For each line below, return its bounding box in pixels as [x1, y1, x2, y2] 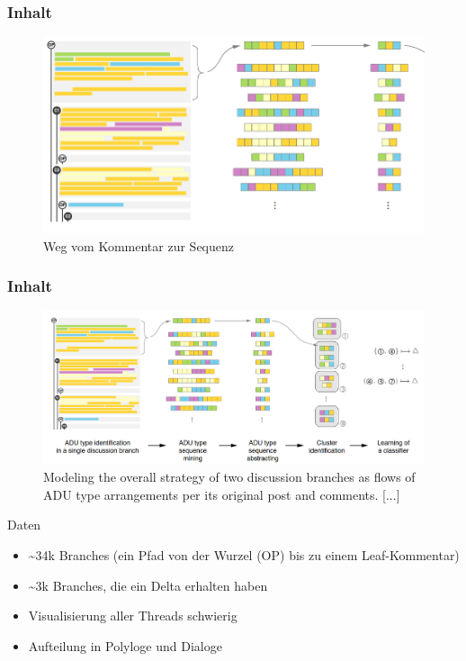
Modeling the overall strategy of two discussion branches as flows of [43, 467, 416, 486]
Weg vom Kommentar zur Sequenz [43, 236, 235, 255]
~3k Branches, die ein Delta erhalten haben [28, 575, 268, 594]
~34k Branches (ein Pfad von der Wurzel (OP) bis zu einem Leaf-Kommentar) [28, 546, 460, 565]
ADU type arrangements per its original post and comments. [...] [43, 484, 400, 503]
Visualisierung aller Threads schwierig [28, 606, 237, 625]
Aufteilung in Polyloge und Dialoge [28, 636, 222, 655]
